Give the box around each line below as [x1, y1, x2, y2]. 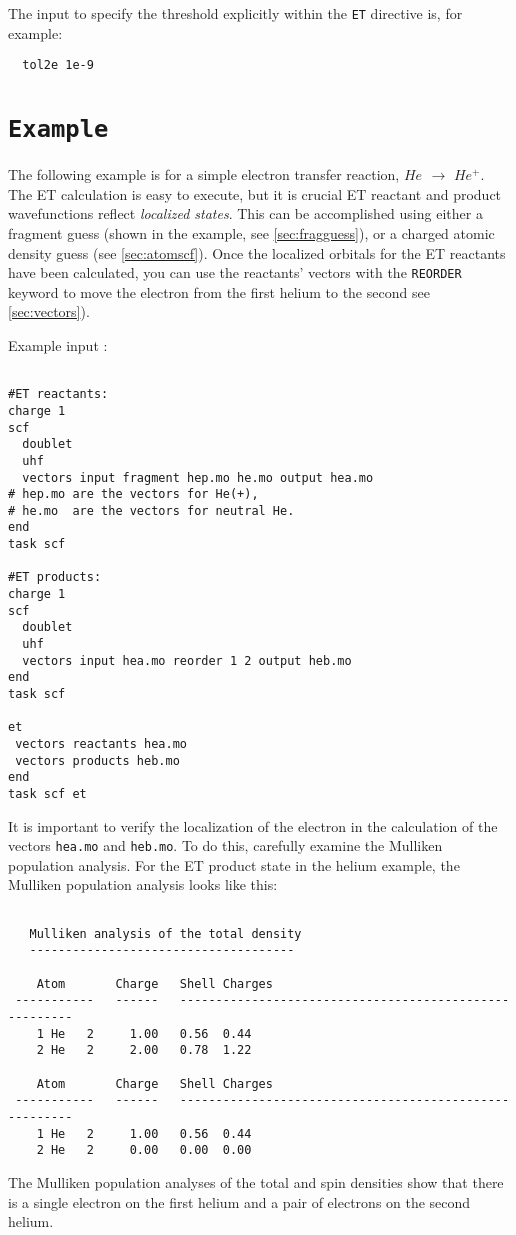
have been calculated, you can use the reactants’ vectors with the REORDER [8, 262, 462, 283]
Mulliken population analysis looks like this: [8, 874, 278, 895]
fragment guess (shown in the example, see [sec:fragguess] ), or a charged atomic [8, 222, 495, 243]
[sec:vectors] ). [8, 301, 90, 322]
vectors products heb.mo [15, 753, 180, 768]
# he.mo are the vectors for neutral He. [8, 503, 295, 518]
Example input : [8, 334, 108, 355]
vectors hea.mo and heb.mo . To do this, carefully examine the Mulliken [8, 835, 443, 856]
